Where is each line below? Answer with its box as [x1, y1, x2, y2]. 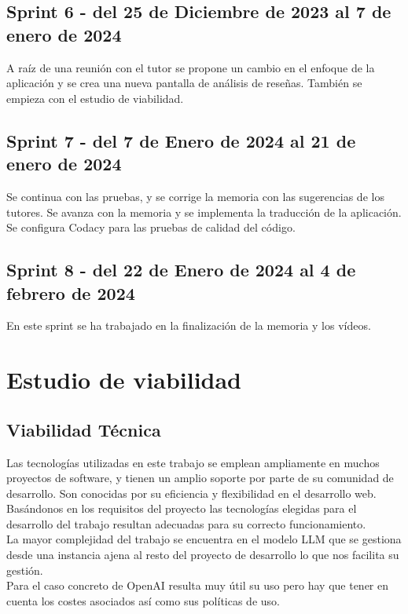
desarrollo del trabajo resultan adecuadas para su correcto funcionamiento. [6, 515, 366, 532]
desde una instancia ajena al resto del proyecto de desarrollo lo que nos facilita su [6, 546, 399, 563]
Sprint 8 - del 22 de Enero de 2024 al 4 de [6, 258, 356, 282]
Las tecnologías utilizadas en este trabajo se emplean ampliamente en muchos [6, 454, 380, 470]
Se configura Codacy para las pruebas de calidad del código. [6, 219, 296, 236]
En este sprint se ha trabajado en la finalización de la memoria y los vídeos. [6, 317, 371, 334]
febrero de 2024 [6, 280, 135, 305]
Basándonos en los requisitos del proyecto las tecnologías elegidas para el [6, 500, 357, 517]
